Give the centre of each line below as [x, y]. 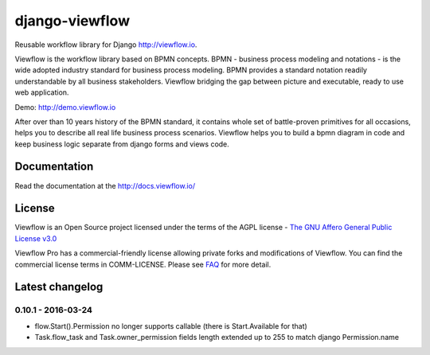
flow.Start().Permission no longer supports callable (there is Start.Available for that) [171, 326]
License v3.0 [36, 238]
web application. [42, 92]
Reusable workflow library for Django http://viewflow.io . [106, 45]
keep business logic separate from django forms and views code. [122, 144]
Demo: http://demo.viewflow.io [65, 107]
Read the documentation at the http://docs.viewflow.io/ [105, 185]
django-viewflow [72, 21]
